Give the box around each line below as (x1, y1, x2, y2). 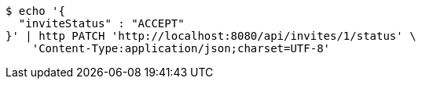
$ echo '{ (6, 5, 65, 17)
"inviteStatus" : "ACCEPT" (18, 17, 185, 30)
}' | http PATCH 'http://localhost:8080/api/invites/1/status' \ (6, 30, 416, 42)
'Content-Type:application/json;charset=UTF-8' (31, 42, 331, 55)
